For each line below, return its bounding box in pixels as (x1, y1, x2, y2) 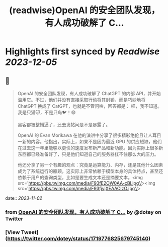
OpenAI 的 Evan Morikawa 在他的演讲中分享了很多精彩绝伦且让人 (17, 132, 152, 138)
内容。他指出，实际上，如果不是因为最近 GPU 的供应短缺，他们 (31, 139, 162, 144)
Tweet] (21, 228, 39, 235)
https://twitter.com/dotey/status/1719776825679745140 (7, 235, 149, 242)
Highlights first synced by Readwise (5, 46, 160, 57)
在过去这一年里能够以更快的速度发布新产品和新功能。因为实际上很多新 (17, 145, 163, 151)
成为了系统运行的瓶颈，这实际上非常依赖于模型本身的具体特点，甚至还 (17, 168, 163, 174)
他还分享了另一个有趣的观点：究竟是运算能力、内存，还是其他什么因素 (17, 162, 163, 168)
